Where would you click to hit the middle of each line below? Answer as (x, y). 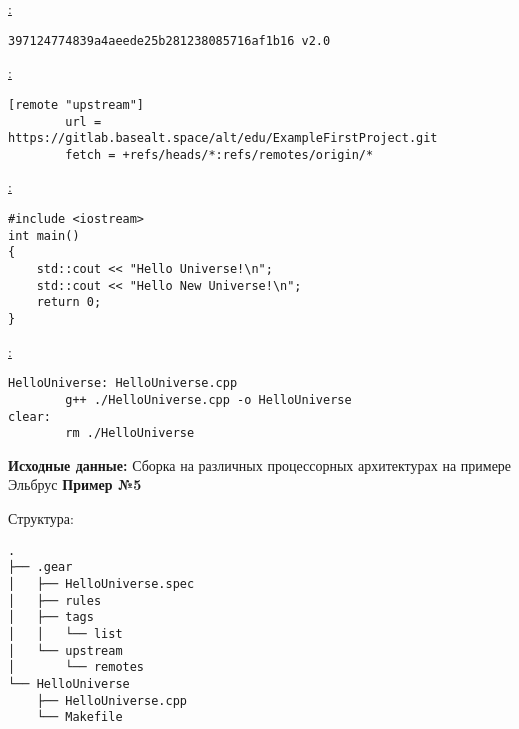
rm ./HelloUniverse (130, 433)
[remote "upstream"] (76, 104)
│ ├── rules (55, 600)
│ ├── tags (51, 617)
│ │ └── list (65, 633)
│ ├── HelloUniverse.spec (101, 583)
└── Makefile (79, 717)
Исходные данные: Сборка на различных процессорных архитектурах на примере (260, 464)
